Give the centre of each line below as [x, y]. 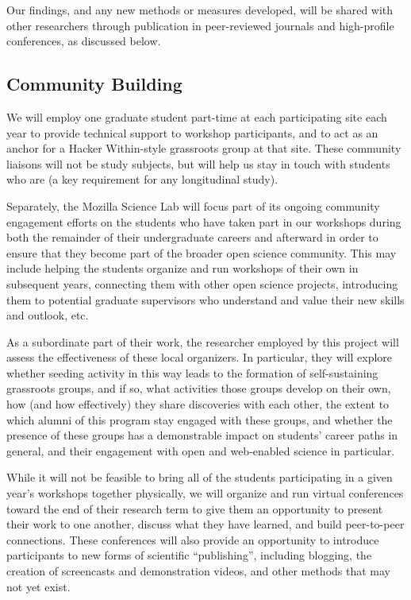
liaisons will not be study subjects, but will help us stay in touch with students [198, 163]
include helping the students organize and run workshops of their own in [182, 268]
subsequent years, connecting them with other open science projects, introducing [202, 283]
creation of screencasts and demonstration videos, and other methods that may [198, 571]
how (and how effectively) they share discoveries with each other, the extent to [198, 404]
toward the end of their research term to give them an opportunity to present [195, 508]
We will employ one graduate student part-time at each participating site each [197, 116]
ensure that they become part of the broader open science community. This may [202, 252]
